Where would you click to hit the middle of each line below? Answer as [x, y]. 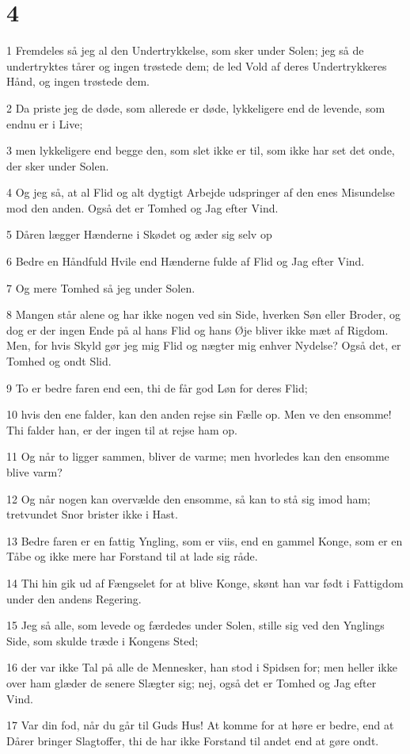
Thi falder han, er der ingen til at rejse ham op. [122, 429]
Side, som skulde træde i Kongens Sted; [102, 640]
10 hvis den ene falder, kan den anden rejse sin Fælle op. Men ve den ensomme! [199, 414]
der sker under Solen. [58, 165]
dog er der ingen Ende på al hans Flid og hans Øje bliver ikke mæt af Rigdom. [197, 329]
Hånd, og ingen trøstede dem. [78, 81]
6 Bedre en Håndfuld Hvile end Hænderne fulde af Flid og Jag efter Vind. [186, 261]
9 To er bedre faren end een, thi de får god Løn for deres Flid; [157, 387]
